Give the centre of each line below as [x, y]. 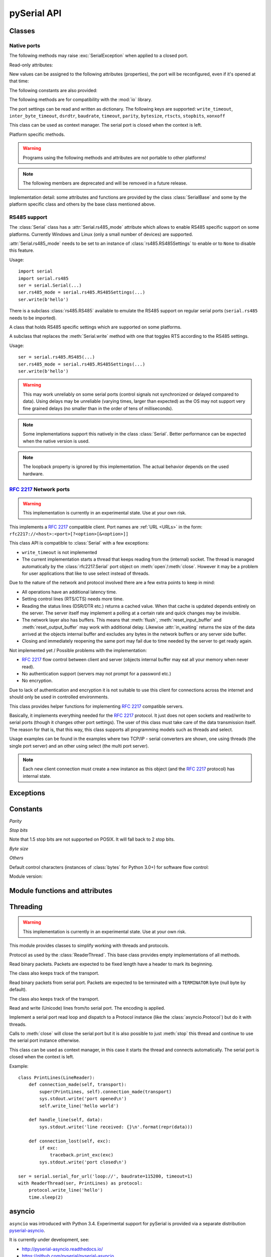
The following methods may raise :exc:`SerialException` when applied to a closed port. [99, 56]
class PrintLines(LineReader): [57, 1078]
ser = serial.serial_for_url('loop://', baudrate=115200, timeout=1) [106, 1176]
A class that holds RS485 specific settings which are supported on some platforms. [95, 327]
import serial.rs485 [43, 278]
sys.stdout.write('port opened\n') [83, 1099]
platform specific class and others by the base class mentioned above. [82, 204]
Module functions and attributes [61, 891]
